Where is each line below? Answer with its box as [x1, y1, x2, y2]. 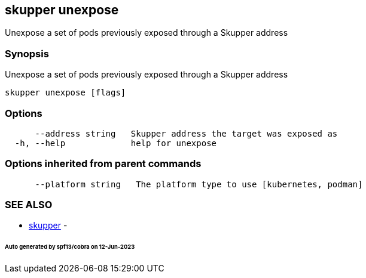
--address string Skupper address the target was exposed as [35, 128, 338, 138]
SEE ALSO [5, 199, 53, 211]
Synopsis [5, 47, 49, 60]
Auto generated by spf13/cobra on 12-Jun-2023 [5, 243, 135, 251]
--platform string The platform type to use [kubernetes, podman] [35, 179, 363, 189]
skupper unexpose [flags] [5, 88, 126, 98]
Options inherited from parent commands [5, 157, 202, 170]
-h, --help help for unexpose [14, 138, 217, 148]
